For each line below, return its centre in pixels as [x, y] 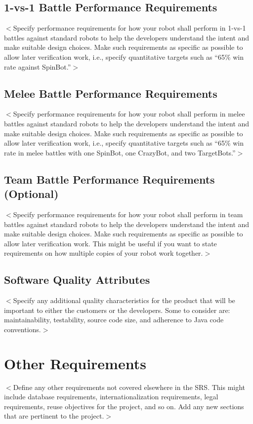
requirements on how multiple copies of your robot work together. [104, 253]
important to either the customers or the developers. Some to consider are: [117, 310]
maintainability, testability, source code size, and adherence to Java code [114, 320]
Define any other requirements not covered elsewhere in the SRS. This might [129, 387]
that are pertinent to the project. [54, 416]
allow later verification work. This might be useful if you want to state [110, 243]
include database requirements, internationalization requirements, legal [111, 397]
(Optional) [31, 194]
